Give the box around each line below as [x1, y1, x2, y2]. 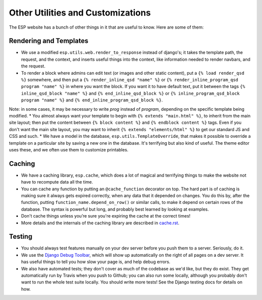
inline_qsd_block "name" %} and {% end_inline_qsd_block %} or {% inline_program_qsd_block [21, 90, 240, 96]
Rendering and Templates [9, 37, 88, 45]
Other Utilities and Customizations [9, 7, 151, 18]
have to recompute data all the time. [21, 179, 93, 185]
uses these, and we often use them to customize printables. [9, 147, 129, 152]
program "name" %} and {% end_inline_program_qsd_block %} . [21, 97, 163, 103]
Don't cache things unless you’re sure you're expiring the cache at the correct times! [21, 213, 191, 219]
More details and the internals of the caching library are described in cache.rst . [21, 220, 180, 226]
